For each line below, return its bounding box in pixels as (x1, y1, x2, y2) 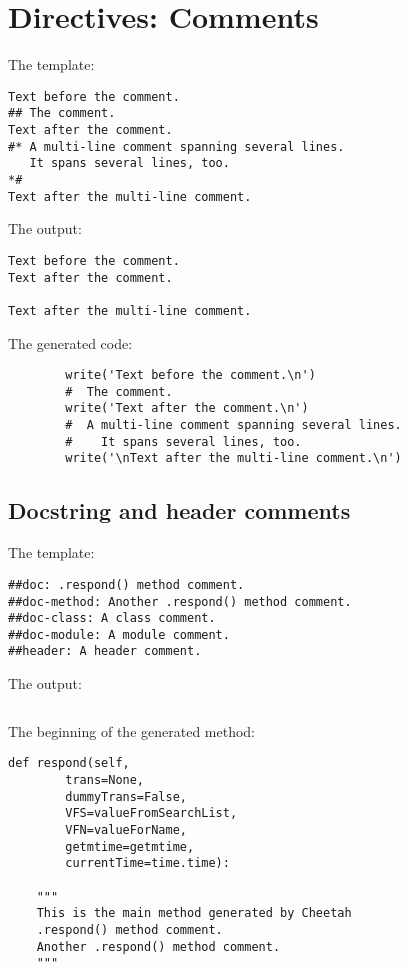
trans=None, (65, 772, 145, 787)
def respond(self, (8, 756, 130, 771)
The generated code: (8, 332, 133, 353)
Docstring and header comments (8, 495, 351, 526)
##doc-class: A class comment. (8, 611, 216, 626)
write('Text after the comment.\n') (65, 401, 309, 416)
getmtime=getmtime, (65, 839, 195, 854)
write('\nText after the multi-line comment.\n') (65, 451, 402, 466)
